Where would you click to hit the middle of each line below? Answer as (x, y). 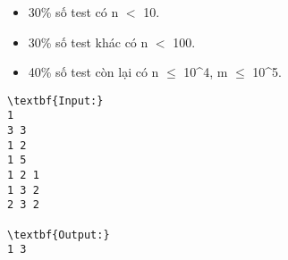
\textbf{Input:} (55, 101)
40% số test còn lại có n (93, 72)
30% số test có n (73, 12)
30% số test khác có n (88, 42)
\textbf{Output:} (59, 235)
